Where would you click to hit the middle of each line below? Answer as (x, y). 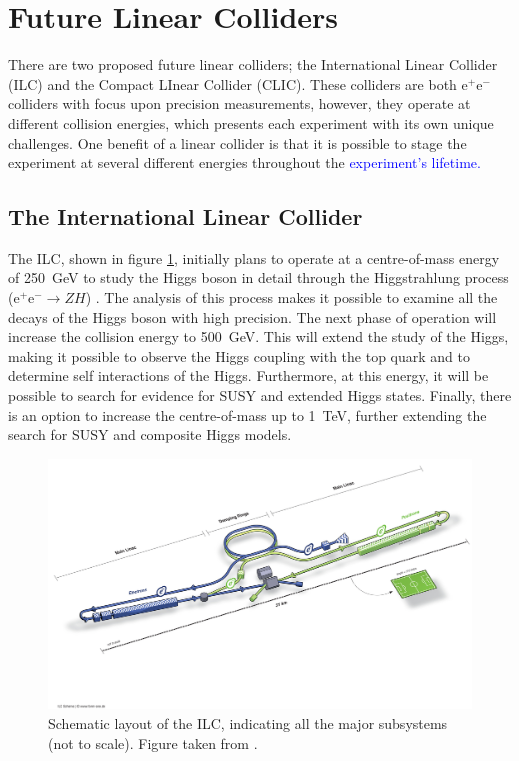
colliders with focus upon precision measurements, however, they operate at (239, 103)
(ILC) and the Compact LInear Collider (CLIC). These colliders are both (232, 83)
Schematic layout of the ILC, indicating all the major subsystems (248, 722)
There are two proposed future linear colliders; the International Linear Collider (253, 64)
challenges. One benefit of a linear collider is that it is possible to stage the (237, 142)
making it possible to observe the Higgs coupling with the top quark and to (239, 355)
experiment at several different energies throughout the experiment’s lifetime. (244, 162)
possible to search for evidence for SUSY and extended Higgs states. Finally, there (260, 395)
